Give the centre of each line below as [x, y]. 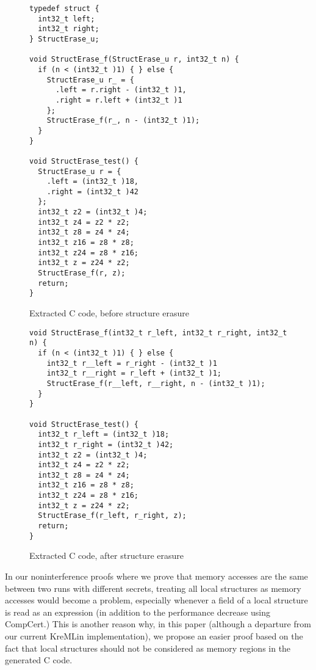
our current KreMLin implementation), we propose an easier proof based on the [154, 635]
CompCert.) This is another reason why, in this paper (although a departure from [158, 624]
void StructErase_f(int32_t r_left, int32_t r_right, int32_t [158, 333]
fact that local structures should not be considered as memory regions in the [148, 648]
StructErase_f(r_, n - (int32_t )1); [123, 121]
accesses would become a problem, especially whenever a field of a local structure [156, 600]
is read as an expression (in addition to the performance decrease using [138, 612]
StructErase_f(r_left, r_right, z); [112, 516]
